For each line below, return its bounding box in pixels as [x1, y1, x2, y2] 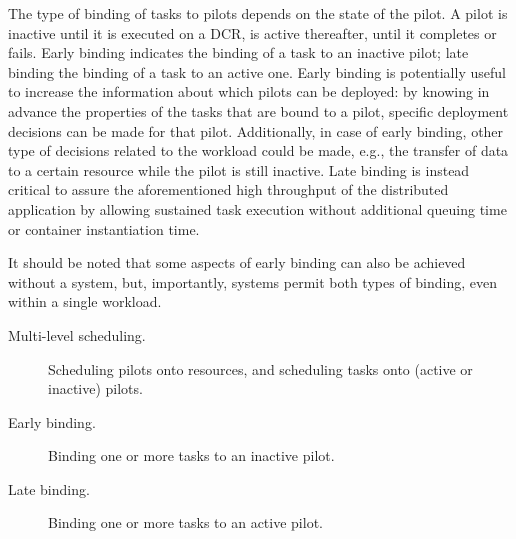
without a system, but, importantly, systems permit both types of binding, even [8, 271, 498, 292]
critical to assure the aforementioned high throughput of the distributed [8, 179, 449, 200]
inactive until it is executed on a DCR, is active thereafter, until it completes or [8, 22, 497, 43]
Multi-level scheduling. [8, 324, 146, 345]
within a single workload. [8, 291, 162, 312]
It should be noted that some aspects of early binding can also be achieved [8, 252, 466, 273]
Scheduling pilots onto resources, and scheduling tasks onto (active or [48, 358, 473, 379]
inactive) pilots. [48, 378, 143, 399]
